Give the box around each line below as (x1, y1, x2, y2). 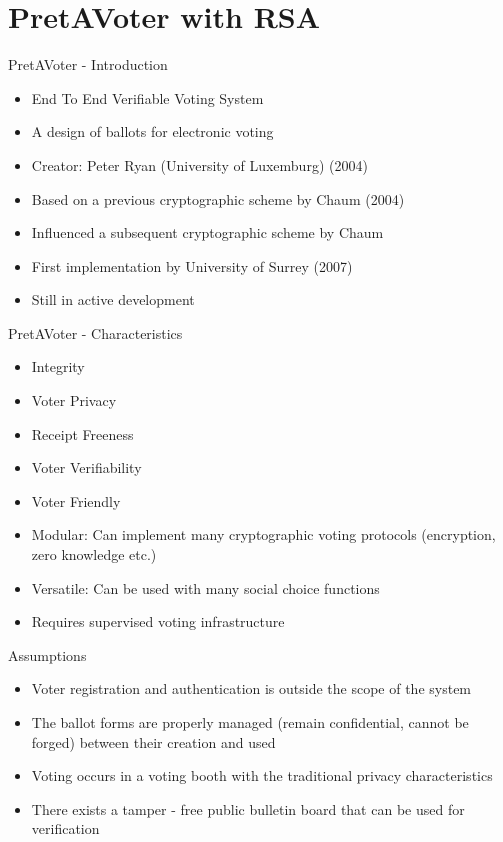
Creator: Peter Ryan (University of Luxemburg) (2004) (31, 154, 368, 175)
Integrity (31, 356, 85, 377)
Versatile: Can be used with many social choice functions (31, 577, 380, 598)
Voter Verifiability (31, 457, 142, 478)
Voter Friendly (31, 490, 121, 511)
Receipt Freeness (31, 423, 134, 444)
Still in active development (31, 289, 195, 310)
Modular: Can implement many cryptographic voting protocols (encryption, (31, 524, 496, 545)
